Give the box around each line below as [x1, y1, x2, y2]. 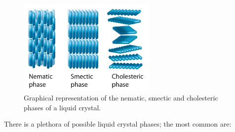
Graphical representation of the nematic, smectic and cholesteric [24, 92, 218, 102]
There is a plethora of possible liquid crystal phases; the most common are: [4, 119, 232, 129]
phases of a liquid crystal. [24, 102, 101, 112]
